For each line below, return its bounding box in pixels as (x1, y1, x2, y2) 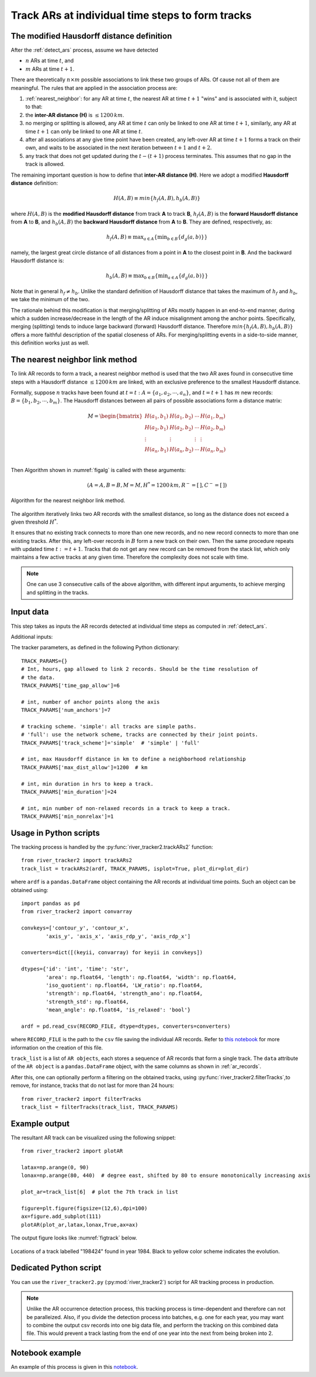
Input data (11, 607, 49, 617)
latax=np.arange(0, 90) (21, 1164, 89, 1171)
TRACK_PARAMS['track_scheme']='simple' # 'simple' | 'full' (21, 739, 200, 746)
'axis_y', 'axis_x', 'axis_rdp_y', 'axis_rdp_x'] (46, 933, 191, 939)
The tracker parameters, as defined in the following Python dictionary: (11, 644, 180, 651)
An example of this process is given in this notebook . (11, 1364, 138, 1371)
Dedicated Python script (11, 1263, 102, 1273)
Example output (11, 1118, 70, 1128)
